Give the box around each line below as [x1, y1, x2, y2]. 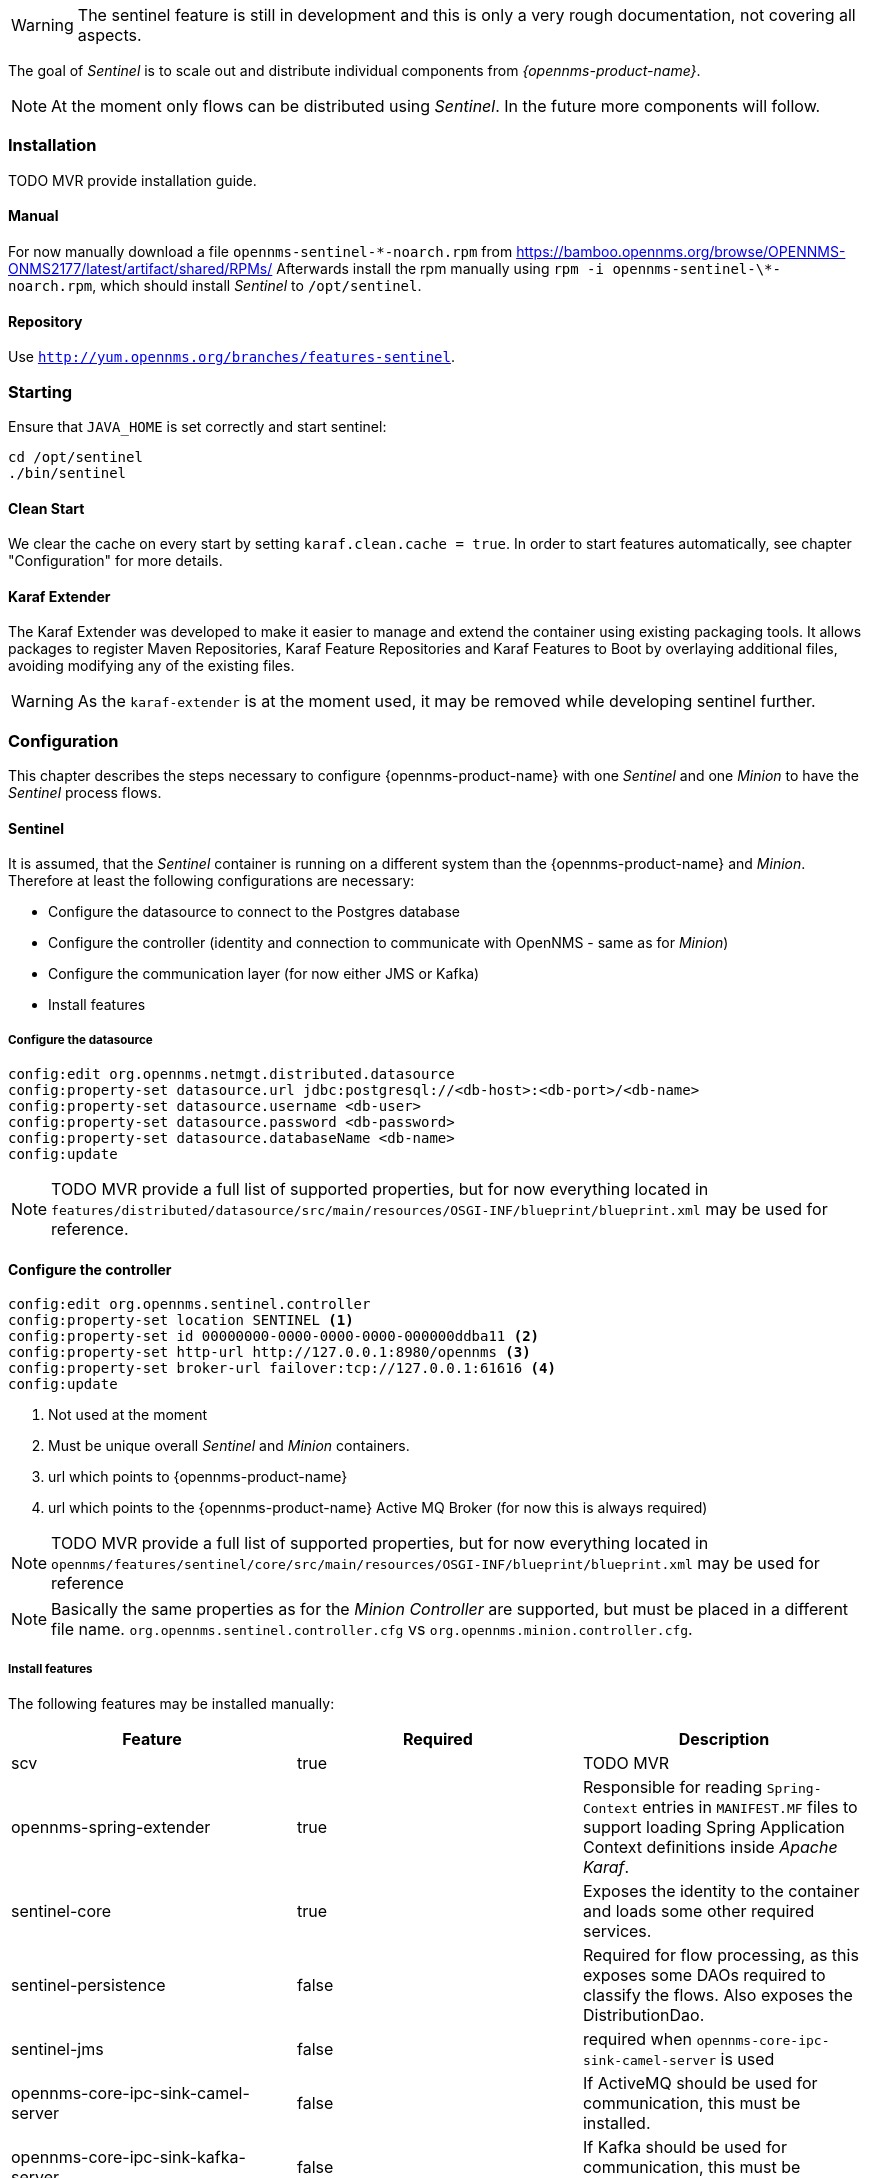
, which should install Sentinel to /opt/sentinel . [92, 276, 422, 294]
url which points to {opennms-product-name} [48, 1468, 348, 1486]
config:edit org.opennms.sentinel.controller [8, 1296, 371, 1313]
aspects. [77, 25, 142, 45]
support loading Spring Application [582, 1817, 845, 1838]
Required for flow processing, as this [582, 1945, 859, 1966]
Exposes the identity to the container [582, 1881, 860, 1902]
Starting [8, 381, 73, 402]
